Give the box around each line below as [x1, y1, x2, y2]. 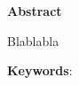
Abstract [7, 2, 62, 19]
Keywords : [7, 61, 73, 80]
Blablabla [7, 31, 59, 50]
